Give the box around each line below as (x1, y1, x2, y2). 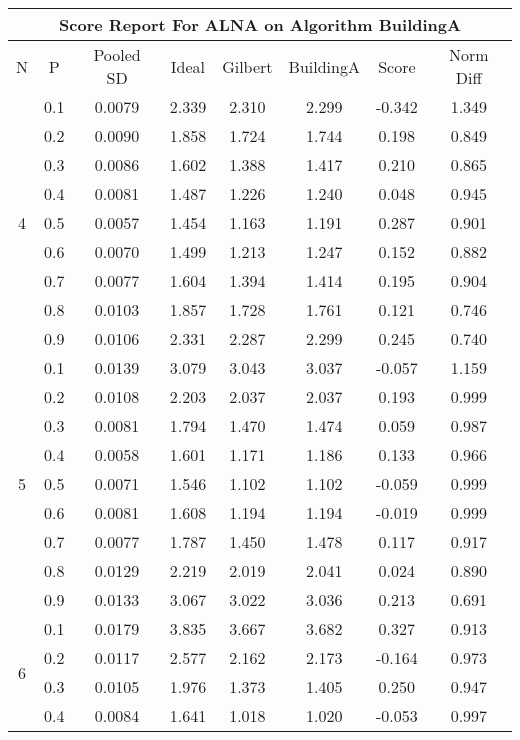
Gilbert (222, 54, 273, 78)
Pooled (93, 43, 141, 66)
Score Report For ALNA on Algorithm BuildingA (59, 13, 461, 36)
